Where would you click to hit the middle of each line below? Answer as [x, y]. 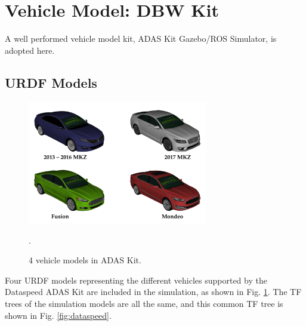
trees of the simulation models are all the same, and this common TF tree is [144, 303]
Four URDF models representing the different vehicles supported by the [136, 280]
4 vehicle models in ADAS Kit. [85, 260]
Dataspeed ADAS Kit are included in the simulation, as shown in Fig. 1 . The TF [153, 292]
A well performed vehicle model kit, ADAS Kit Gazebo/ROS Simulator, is [141, 39]
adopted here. [30, 50]
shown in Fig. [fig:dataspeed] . [58, 315]
